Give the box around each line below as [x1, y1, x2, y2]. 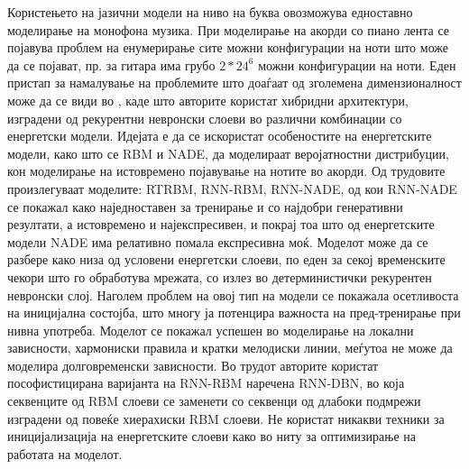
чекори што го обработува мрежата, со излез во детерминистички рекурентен [7, 267, 432, 286]
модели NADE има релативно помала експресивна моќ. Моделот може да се [7, 232, 428, 251]
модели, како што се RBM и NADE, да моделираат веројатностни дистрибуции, [7, 143, 449, 162]
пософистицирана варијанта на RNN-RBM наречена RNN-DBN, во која [7, 373, 405, 392]
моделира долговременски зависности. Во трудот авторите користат [7, 355, 379, 374]
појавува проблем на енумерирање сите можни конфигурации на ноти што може [7, 38, 448, 57]
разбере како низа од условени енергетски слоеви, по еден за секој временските [7, 250, 446, 269]
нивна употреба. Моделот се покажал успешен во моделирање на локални [7, 320, 414, 339]
